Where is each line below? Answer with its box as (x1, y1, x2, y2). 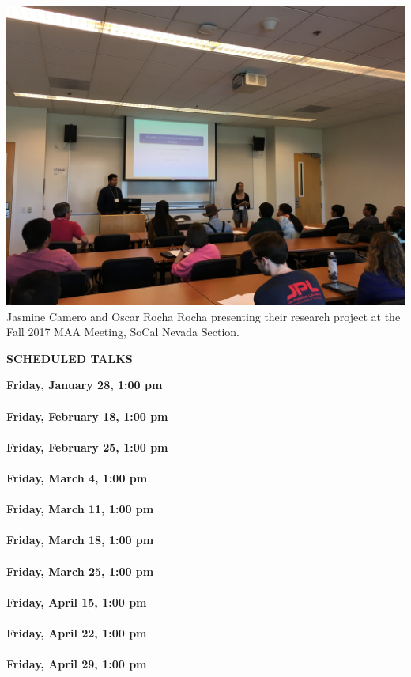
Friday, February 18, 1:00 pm (6, 407, 168, 424)
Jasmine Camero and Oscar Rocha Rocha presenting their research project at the (6, 308, 401, 324)
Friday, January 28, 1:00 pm (6, 376, 163, 393)
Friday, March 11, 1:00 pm (6, 501, 154, 517)
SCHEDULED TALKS (6, 350, 133, 366)
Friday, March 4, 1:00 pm (6, 469, 148, 486)
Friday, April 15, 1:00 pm (6, 593, 147, 610)
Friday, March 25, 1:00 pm (6, 562, 154, 579)
